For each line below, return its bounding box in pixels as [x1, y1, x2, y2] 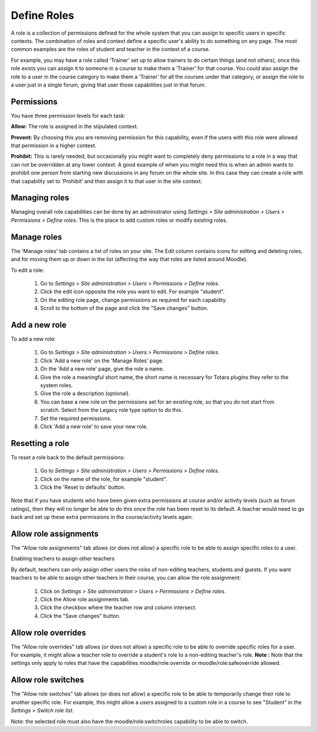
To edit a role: [11, 267, 44, 274]
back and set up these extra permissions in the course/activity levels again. [11, 514, 194, 521]
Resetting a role [11, 438, 70, 448]
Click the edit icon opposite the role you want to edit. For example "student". [40, 288, 225, 295]
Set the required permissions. [40, 415, 112, 422]
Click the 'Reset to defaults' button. [40, 483, 126, 491]
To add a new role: [11, 335, 56, 342]
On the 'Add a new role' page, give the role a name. [40, 365, 164, 372]
